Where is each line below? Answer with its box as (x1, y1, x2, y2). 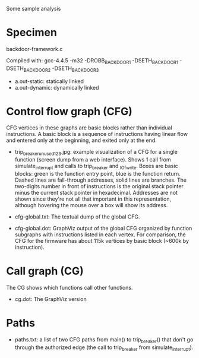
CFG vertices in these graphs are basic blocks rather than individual (6, 124, 172, 131)
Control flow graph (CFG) (6, 104, 132, 118)
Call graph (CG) (6, 264, 84, 278)
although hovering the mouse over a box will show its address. (14, 202, 168, 209)
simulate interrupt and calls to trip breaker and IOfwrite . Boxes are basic (14, 163, 178, 171)
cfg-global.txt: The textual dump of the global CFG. (14, 213, 141, 220)
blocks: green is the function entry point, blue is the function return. (14, 170, 181, 178)
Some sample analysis (6, 5, 61, 12)
